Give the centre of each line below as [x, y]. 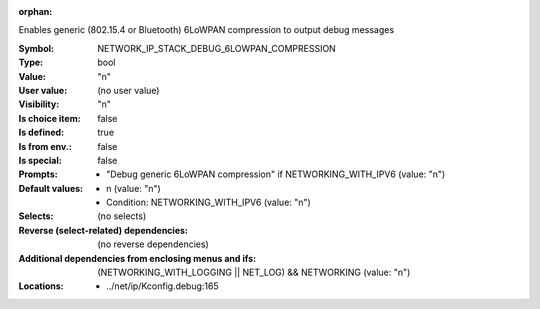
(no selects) [122, 216]
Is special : [40, 160]
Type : [31, 62]
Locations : [41, 286]
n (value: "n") [134, 188]
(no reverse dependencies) [153, 244]
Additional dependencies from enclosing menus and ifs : [137, 258]
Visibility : [39, 104]
